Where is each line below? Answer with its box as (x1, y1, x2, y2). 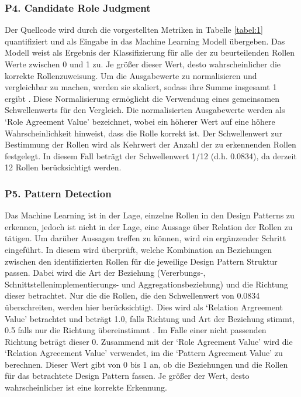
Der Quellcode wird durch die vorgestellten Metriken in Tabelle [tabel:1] (5, 23, 263, 36)
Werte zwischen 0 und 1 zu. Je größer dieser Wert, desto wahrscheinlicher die (5, 58, 281, 70)
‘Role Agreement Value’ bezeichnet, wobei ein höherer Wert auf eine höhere (5, 115, 275, 127)
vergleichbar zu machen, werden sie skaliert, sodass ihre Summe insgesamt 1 (5, 81, 277, 93)
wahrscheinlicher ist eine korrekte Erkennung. (5, 381, 167, 393)
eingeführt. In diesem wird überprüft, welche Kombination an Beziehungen (5, 243, 272, 255)
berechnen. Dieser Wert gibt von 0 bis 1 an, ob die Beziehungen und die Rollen (5, 358, 288, 370)
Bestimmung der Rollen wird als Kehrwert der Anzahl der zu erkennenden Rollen (5, 138, 296, 150)
